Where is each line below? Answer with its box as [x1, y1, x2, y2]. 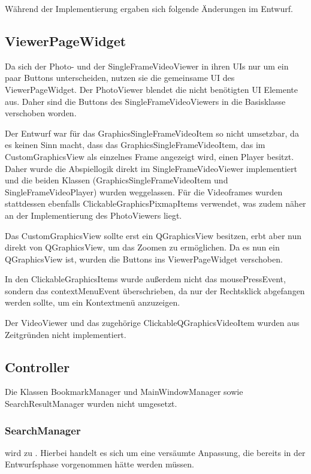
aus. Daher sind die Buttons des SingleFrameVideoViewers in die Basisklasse [5, 95, 286, 107]
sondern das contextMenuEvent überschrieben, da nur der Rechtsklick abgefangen [5, 284, 305, 297]
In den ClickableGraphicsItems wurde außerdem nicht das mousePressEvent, [5, 273, 286, 285]
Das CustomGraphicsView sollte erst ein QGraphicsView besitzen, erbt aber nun [5, 229, 301, 241]
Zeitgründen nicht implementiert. [5, 328, 126, 340]
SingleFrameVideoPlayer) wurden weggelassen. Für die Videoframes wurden [5, 185, 283, 198]
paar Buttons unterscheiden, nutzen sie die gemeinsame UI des [5, 71, 235, 84]
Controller [5, 357, 70, 376]
